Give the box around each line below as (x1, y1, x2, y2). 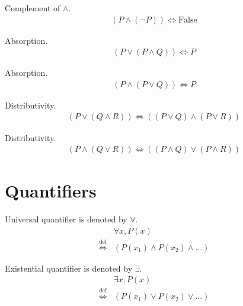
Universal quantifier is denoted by (5, 213, 127, 225)
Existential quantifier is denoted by (5, 262, 133, 274)
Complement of (5, 2, 60, 14)
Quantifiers (5, 179, 97, 203)
